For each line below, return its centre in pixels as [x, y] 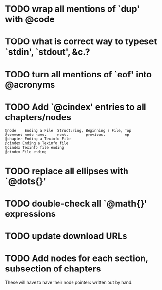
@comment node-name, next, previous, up [67, 135]
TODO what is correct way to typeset [81, 42]
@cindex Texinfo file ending [35, 147]
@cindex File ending [26, 152]
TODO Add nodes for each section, [77, 259]
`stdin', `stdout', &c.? [47, 52]
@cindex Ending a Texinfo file [37, 143]
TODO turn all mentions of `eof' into [79, 74]
